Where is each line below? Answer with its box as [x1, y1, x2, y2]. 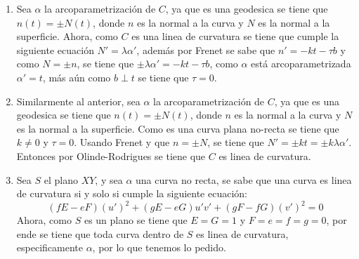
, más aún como [42, 69, 111, 84]
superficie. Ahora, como [16, 29, 118, 44]
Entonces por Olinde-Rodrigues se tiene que [16, 148, 206, 163]
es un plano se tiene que [84, 213, 188, 227]
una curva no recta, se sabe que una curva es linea [136, 172, 352, 187]
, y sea [95, 172, 123, 187]
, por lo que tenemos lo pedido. [92, 240, 226, 255]
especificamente [16, 240, 83, 255]
